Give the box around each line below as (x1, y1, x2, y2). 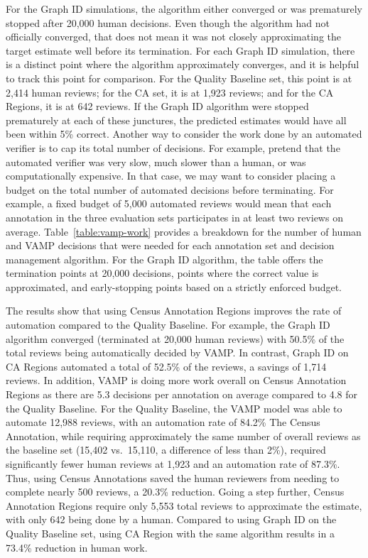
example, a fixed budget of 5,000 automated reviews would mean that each (6, 196, 332, 211)
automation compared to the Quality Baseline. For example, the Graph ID (6, 317, 330, 332)
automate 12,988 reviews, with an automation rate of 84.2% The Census (6, 415, 320, 430)
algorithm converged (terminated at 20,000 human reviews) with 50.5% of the (6, 331, 345, 346)
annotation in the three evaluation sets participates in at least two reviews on (6, 209, 343, 224)
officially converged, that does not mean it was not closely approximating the (6, 29, 342, 44)
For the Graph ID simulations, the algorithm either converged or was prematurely (6, 1, 362, 16)
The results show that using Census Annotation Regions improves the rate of (6, 303, 342, 318)
